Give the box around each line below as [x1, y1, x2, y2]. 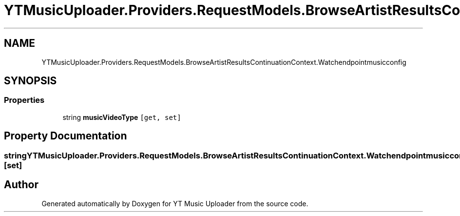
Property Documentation [4, 130, 127, 142]
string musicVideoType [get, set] [62, 113, 181, 121]
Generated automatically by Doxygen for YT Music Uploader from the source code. [41, 199, 308, 208]
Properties [4, 95, 45, 105]
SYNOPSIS [4, 75, 57, 87]
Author [4, 178, 38, 191]
